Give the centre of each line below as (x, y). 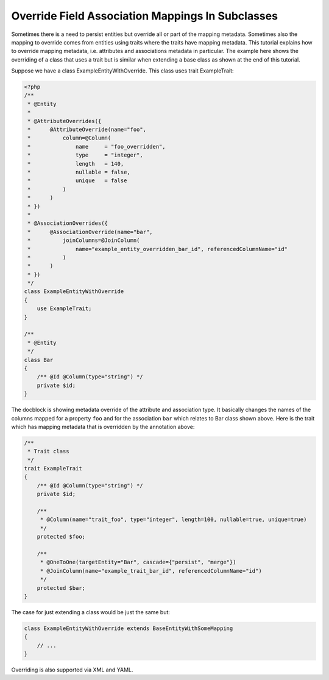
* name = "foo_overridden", (97, 147)
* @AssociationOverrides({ (68, 223)
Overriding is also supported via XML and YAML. (72, 670)
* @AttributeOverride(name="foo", (87, 130)
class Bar (39, 360)
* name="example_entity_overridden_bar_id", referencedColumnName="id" (157, 249)
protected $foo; (61, 537)
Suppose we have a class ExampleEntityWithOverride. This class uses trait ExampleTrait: (122, 71)
